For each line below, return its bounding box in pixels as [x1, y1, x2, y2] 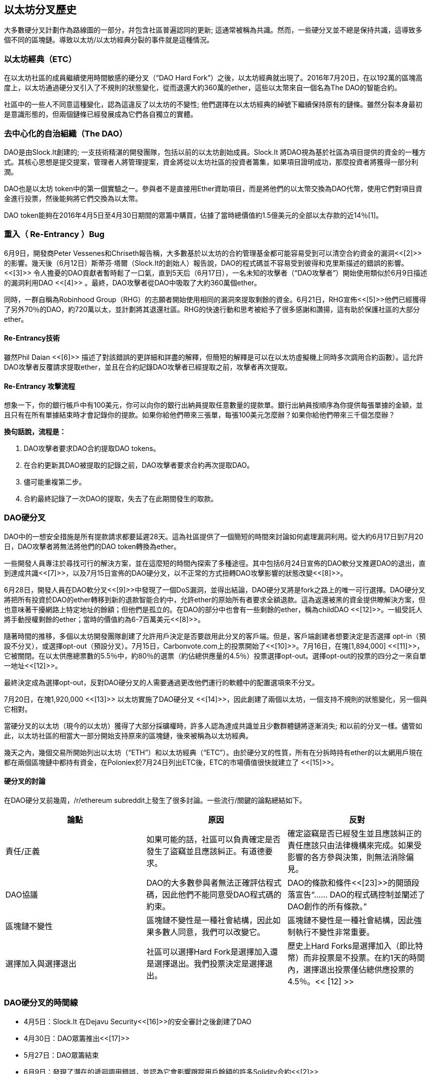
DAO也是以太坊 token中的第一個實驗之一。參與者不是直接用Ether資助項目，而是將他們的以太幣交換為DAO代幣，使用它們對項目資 [4, 184, 423, 193]
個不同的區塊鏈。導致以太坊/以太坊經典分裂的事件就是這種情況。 [4, 35, 214, 44]
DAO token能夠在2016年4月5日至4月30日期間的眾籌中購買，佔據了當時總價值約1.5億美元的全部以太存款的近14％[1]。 [4, 210, 383, 219]
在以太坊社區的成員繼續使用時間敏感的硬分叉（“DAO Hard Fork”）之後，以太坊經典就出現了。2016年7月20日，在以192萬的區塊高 [4, 73, 423, 82]
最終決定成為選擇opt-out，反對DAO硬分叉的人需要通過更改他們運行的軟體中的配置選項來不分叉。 [4, 678, 319, 687]
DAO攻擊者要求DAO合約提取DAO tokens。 [24, 444, 160, 453]
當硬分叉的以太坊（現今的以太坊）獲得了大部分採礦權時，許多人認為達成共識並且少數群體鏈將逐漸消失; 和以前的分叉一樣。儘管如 [4, 721, 423, 730]
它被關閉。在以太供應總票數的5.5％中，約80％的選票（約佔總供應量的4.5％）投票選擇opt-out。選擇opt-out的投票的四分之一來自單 [4, 651, 427, 660]
